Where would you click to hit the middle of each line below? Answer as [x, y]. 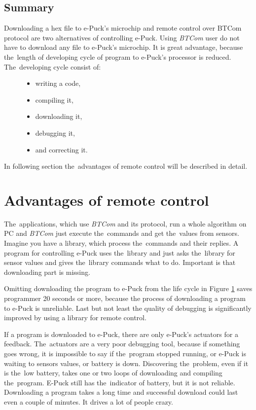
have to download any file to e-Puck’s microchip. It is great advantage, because [124, 47]
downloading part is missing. [47, 272]
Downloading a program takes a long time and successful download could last [121, 392]
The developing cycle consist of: [53, 66]
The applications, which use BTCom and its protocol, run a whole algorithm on [125, 223]
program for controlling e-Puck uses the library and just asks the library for [120, 252]
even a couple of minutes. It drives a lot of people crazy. [89, 401]
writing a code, [58, 83]
